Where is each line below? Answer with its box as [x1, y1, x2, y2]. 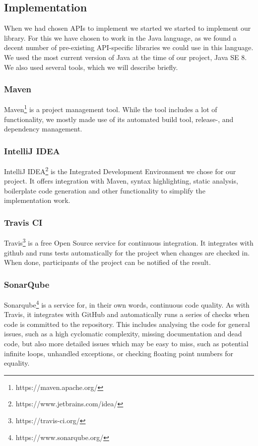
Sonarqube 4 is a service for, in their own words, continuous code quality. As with [4, 298, 250, 310]
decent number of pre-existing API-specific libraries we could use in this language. [4, 42, 254, 53]
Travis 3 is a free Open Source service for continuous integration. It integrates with [4, 236, 254, 248]
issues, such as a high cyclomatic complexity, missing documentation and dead [4, 328, 242, 339]
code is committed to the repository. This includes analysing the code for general [4, 319, 250, 329]
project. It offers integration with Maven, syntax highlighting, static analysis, [4, 176, 238, 186]
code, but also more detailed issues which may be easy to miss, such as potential [4, 338, 249, 348]
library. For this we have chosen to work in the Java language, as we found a [4, 32, 237, 43]
